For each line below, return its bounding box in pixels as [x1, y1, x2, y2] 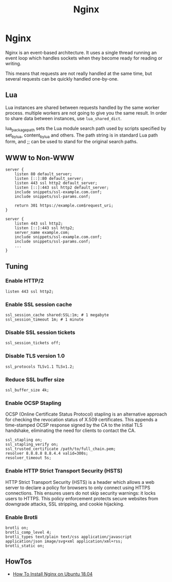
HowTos [5, 557, 32, 566]
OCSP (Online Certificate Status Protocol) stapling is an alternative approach [5, 411, 167, 417]
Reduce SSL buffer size [5, 376, 65, 383]
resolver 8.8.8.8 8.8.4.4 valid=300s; [5, 451, 88, 456]
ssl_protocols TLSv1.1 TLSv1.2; [5, 364, 74, 369]
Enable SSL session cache [5, 301, 72, 308]
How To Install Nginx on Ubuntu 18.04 [12, 571, 93, 577]
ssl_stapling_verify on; [5, 442, 59, 447]
